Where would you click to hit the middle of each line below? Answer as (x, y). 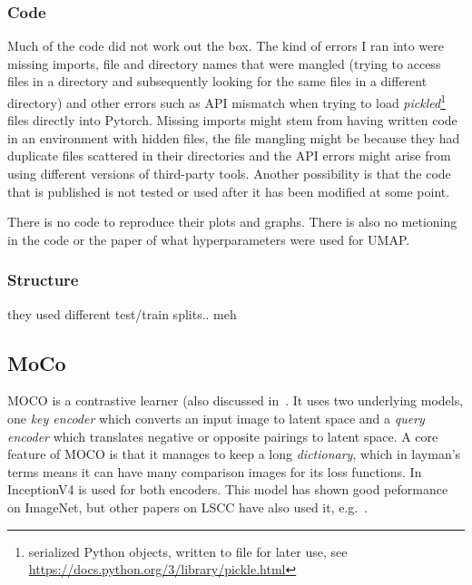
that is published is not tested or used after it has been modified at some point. (229, 191)
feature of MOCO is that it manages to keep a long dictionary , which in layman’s (234, 454)
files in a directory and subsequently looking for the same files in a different (217, 81)
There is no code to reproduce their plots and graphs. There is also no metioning (232, 222)
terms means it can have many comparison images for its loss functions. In (215, 471)
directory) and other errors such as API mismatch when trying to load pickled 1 (226, 101)
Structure (43, 280)
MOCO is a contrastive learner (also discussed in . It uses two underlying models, (236, 400)
